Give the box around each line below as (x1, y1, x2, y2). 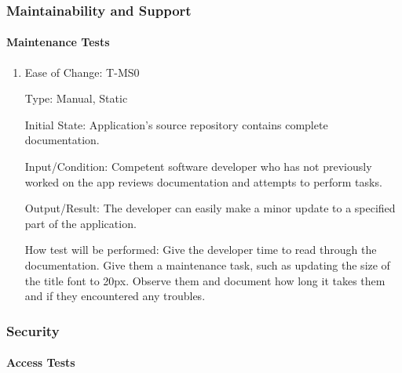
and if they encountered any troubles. (24, 288, 206, 304)
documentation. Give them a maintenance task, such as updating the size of (24, 256, 390, 273)
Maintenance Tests (6, 34, 110, 50)
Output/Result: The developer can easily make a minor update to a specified (24, 200, 396, 216)
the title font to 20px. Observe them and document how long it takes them (24, 272, 386, 288)
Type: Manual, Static (24, 90, 128, 107)
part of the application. (24, 215, 137, 231)
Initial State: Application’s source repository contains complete (24, 116, 328, 132)
